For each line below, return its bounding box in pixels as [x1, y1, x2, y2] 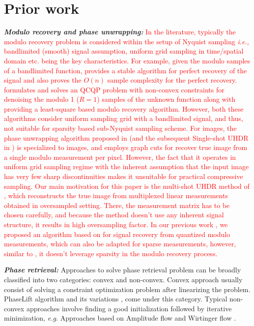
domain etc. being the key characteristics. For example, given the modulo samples [4, 55, 251, 65]
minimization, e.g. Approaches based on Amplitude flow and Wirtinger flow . [4, 313, 236, 323]
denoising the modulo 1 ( [4, 94, 79, 104]
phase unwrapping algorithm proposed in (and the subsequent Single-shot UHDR [4, 132, 249, 143]
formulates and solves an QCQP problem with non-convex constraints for [4, 84, 225, 94]
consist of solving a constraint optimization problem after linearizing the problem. [4, 284, 251, 294]
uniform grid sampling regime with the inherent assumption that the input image [4, 161, 249, 172]
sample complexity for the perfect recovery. [107, 75, 237, 85]
